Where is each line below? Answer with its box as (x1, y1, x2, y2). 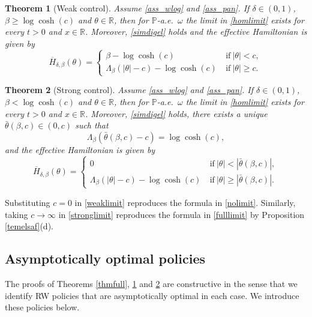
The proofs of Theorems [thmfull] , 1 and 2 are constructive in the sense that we (5, 277, 298, 289)
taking (5, 208, 28, 220)
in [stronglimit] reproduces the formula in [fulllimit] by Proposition (58, 208, 305, 220)
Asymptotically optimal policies (5, 249, 206, 268)
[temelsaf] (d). (5, 220, 53, 232)
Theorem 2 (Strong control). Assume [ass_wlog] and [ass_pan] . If (5, 83, 254, 96)
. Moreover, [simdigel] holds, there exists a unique (85, 107, 268, 119)
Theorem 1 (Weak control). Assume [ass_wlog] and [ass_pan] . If (5, 2, 250, 14)
